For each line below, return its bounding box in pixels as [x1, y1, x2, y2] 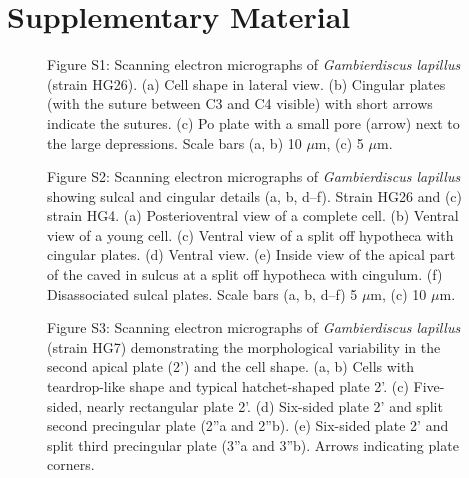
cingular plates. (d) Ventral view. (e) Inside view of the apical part [47, 244, 456, 265]
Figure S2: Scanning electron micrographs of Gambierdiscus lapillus [47, 166, 461, 187]
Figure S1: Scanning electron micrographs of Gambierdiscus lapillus [47, 54, 461, 75]
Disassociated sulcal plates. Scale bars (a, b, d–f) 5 [47, 283, 358, 304]
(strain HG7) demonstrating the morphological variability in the [47, 336, 441, 357]
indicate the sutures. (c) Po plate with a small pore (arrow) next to [47, 112, 460, 133]
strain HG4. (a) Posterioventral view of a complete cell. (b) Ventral [47, 205, 459, 226]
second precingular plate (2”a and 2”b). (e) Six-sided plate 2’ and [47, 415, 449, 436]
